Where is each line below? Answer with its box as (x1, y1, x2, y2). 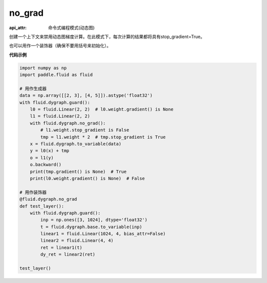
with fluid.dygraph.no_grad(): (30, 120, 106, 126)
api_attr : (9, 25, 27, 31)
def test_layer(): (19, 203, 64, 209)
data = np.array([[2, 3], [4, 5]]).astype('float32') (19, 93, 153, 98)
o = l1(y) (30, 155, 54, 161)
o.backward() (30, 162, 62, 167)
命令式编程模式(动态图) (48, 25, 95, 31)
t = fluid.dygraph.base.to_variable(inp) (40, 224, 142, 230)
